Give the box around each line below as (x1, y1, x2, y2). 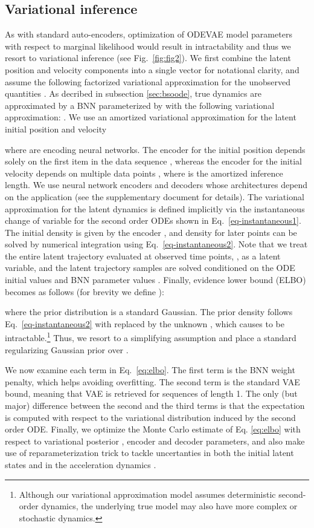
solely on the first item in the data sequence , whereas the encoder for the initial (5, 155, 302, 168)
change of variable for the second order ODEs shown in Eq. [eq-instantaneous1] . (5, 214, 301, 227)
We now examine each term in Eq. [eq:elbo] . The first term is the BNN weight (5, 363, 295, 376)
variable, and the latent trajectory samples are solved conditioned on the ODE (5, 261, 295, 274)
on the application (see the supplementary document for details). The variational (5, 190, 304, 203)
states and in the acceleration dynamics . (5, 458, 156, 471)
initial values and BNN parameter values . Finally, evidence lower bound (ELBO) (5, 273, 306, 286)
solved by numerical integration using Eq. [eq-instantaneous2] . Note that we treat (5, 238, 308, 250)
